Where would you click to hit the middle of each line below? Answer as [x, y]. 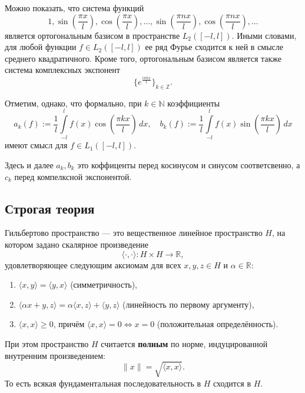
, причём [69, 324]
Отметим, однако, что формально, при [73, 103]
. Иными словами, [264, 35]
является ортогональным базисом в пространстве [92, 35]
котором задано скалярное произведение [77, 244]
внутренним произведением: [55, 355]
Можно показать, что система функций [74, 8]
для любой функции [41, 47]
